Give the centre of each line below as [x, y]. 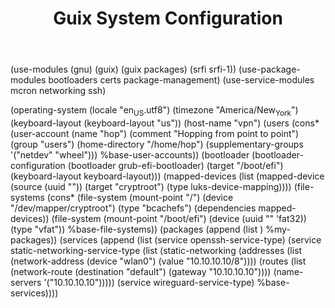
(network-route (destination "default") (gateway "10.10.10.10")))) [141, 271]
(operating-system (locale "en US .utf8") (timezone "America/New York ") [154, 111]
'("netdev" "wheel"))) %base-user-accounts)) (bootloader [130, 154]
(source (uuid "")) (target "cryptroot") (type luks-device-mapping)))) [151, 186]
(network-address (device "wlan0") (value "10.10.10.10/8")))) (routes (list [158, 261]
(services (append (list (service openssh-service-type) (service [190, 239]
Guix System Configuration [168, 18]
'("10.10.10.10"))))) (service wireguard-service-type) [149, 282]
